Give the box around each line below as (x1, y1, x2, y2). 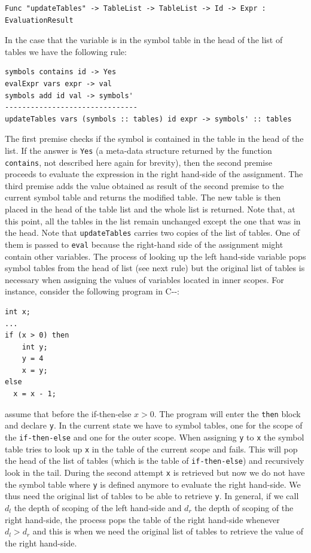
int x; (5, 307, 31, 316)
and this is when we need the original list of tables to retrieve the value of (32, 525, 304, 537)
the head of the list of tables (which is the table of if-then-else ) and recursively (5, 454, 304, 467)
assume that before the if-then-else (5, 407, 132, 420)
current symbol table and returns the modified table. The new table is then (5, 191, 281, 203)
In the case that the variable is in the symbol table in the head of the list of (5, 34, 283, 46)
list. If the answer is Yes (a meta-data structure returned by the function (5, 144, 272, 156)
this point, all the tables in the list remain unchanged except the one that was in (5, 214, 301, 227)
